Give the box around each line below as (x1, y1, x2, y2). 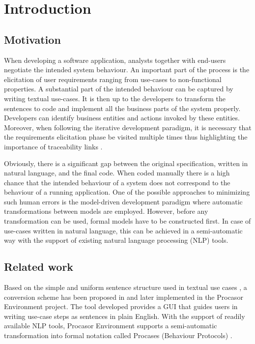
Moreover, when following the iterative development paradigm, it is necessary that (4, 122, 252, 132)
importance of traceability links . (4, 141, 103, 151)
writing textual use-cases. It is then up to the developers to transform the (4, 93, 226, 103)
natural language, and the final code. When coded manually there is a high (4, 168, 230, 178)
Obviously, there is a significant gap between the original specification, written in (4, 158, 248, 168)
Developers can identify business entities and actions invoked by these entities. (4, 113, 240, 123)
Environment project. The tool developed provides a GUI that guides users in (4, 301, 238, 312)
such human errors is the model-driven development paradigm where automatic (4, 196, 243, 206)
